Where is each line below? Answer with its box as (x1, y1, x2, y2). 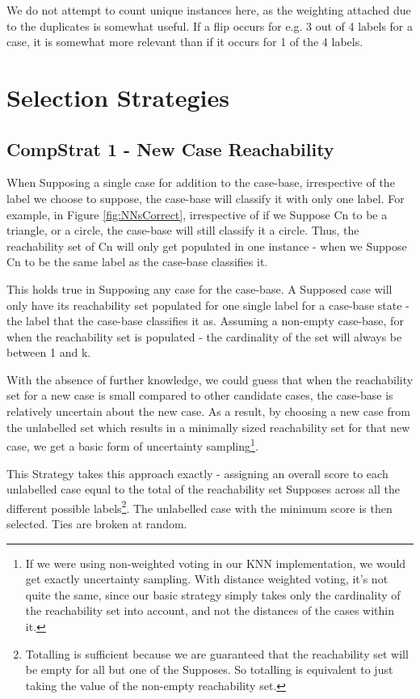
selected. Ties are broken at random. (6, 515, 187, 532)
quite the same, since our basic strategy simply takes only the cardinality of (25, 586, 401, 603)
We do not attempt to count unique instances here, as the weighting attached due (6, 2, 411, 18)
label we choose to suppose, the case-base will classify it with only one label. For (6, 189, 405, 206)
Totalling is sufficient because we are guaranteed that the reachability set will (25, 645, 409, 662)
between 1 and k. (6, 344, 91, 361)
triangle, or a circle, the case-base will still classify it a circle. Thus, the (6, 222, 359, 239)
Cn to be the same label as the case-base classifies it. (6, 253, 268, 270)
